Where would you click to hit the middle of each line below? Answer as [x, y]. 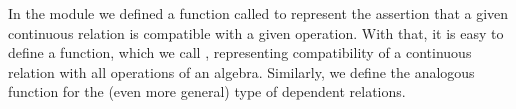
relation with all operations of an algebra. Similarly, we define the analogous [241, 71]
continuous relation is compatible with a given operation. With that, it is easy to [256, 32]
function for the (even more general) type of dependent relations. [207, 91]
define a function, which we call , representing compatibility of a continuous [240, 52]
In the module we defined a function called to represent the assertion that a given [258, 13]
